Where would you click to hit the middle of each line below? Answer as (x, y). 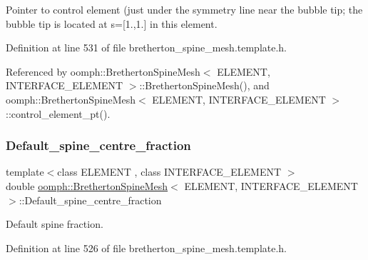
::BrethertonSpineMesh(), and (204, 85)
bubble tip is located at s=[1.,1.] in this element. (112, 23)
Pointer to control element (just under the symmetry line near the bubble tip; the (184, 9)
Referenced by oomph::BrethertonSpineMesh (103, 71)
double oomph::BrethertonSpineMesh (87, 185)
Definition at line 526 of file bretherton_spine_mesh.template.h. (147, 247)
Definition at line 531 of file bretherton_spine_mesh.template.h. (147, 47)
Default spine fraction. (55, 224)
